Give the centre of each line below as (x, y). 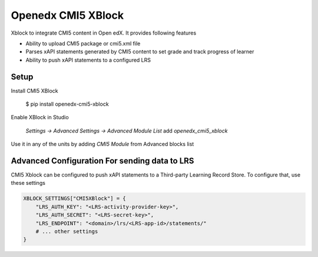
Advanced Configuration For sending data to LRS (102, 161)
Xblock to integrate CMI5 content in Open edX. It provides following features (104, 33)
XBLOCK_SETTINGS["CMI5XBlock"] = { (74, 199)
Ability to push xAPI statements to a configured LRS (88, 60)
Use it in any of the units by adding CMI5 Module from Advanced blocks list (102, 144)
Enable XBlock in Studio (40, 117)
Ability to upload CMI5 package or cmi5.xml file (83, 43)
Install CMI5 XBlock (34, 90)
